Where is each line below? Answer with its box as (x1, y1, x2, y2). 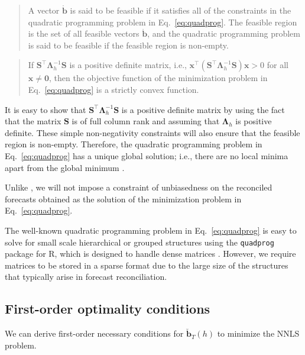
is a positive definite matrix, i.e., (69, 59, 187, 71)
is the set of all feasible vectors (28, 27, 139, 40)
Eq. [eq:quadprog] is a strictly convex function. (28, 83, 199, 95)
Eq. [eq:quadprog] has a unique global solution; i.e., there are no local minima (5, 149, 288, 162)
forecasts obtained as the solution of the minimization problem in (5, 192, 242, 205)
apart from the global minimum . (5, 161, 125, 173)
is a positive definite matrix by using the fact (121, 103, 285, 115)
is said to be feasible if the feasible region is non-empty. (28, 38, 229, 51)
